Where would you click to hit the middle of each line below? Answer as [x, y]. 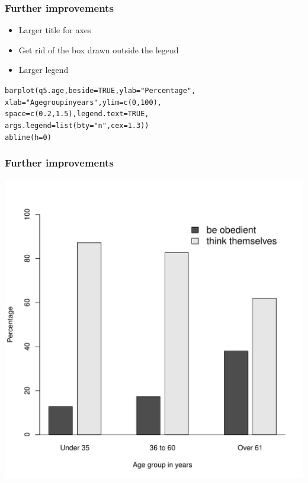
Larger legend [44, 70]
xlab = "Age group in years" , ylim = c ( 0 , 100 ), [84, 102]
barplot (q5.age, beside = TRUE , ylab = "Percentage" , [100, 91]
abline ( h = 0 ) [28, 137]
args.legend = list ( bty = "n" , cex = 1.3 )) [77, 125]
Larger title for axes [55, 30]
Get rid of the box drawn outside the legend [99, 49]
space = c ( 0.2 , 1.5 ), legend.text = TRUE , [77, 114]
